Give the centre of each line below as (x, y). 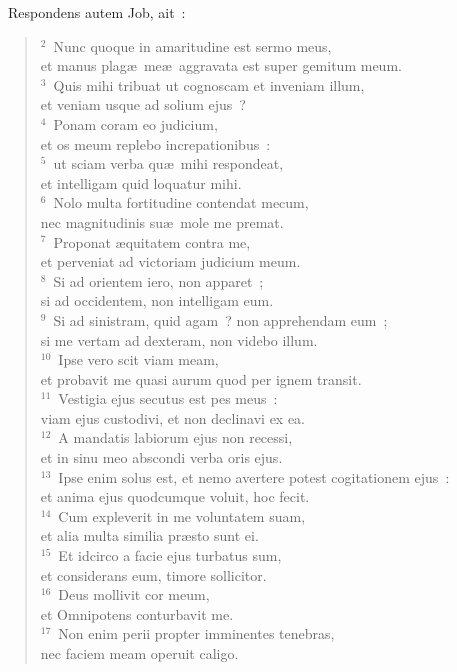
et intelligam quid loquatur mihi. (141, 182)
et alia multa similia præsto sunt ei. (149, 535)
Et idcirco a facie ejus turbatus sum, (170, 555)
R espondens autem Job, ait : (97, 12)
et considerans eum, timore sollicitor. (153, 574)
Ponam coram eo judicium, (135, 123)
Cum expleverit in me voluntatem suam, (182, 515)
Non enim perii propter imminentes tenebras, (196, 633)
